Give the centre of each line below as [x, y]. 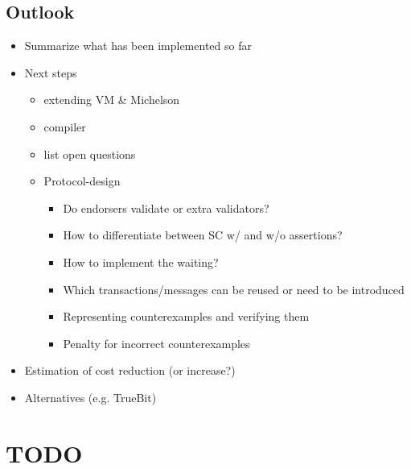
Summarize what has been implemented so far [138, 46]
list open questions [90, 154]
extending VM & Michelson [112, 100]
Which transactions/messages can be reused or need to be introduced [234, 289]
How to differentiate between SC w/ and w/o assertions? [203, 235]
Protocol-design [82, 181]
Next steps [51, 72]
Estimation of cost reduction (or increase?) [130, 370]
